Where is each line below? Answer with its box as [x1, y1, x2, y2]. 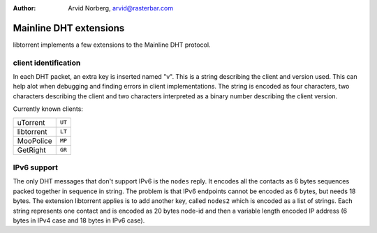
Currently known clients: [13, 105, 84, 113]
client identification [13, 58, 81, 68]
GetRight [17, 145, 46, 155]
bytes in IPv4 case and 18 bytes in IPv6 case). [13, 216, 145, 225]
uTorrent [17, 117, 45, 127]
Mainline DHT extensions [13, 22, 125, 34]
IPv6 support [13, 163, 59, 172]
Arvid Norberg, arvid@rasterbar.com [68, 4, 174, 12]
